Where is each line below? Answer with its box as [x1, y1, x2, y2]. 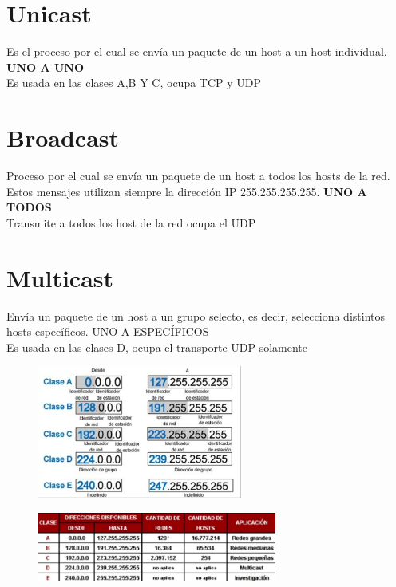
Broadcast [6, 121, 120, 154]
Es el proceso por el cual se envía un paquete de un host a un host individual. [6, 43, 387, 60]
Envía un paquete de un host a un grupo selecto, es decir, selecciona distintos [6, 307, 385, 324]
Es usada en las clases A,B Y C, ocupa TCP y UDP [6, 74, 262, 91]
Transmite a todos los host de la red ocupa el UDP [6, 214, 256, 230]
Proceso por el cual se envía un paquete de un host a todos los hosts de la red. [6, 167, 390, 184]
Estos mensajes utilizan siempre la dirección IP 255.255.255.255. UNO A [6, 183, 367, 199]
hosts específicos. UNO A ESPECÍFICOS [6, 323, 209, 340]
